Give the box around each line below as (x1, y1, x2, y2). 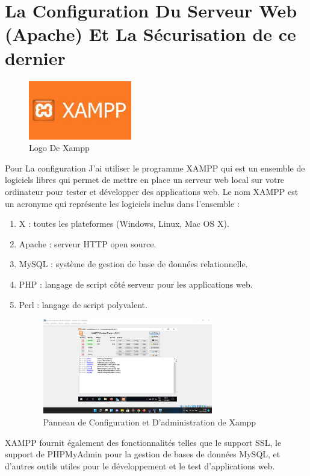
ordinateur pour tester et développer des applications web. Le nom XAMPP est (5, 185, 299, 198)
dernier (5, 45, 66, 70)
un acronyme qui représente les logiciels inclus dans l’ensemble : (5, 197, 240, 209)
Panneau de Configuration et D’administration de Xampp (43, 416, 256, 428)
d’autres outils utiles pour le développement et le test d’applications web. (5, 459, 275, 472)
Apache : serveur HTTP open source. (19, 237, 157, 250)
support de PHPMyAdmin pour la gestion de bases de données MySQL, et (5, 448, 281, 460)
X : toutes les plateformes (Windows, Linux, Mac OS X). (19, 217, 229, 230)
